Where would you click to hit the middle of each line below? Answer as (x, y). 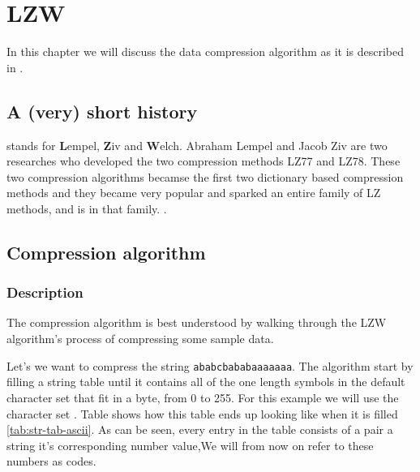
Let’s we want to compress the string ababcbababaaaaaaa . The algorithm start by (210, 365)
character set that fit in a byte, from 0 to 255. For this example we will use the (203, 397)
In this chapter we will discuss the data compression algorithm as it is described (206, 51)
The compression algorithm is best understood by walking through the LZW (197, 322)
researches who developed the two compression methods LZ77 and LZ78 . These (204, 161)
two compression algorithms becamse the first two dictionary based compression (205, 176)
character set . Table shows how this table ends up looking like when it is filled (202, 413)
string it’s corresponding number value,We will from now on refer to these (190, 445)
